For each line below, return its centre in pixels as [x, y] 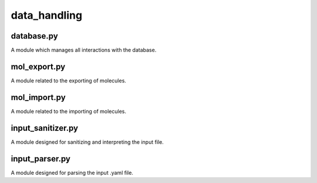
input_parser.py [41, 159]
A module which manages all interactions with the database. [84, 50]
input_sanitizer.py [45, 128]
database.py [34, 36]
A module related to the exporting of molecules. [68, 80]
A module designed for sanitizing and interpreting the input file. [87, 142]
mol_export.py [38, 66]
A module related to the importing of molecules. [68, 111]
